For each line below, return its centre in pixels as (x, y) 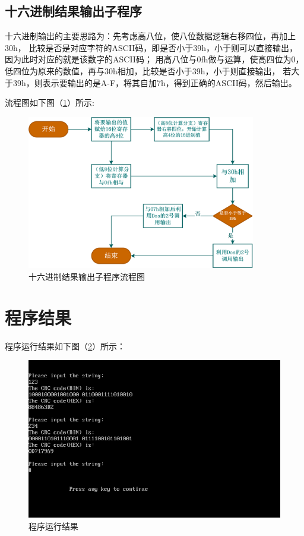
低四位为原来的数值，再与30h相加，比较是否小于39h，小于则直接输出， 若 (148, 70)
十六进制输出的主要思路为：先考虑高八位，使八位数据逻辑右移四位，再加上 (150, 36)
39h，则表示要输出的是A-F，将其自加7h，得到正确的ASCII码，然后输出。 (155, 82)
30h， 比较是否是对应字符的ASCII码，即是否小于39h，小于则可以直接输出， (151, 47)
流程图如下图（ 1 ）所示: (50, 103)
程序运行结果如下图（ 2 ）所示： (65, 346)
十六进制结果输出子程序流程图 (87, 277)
